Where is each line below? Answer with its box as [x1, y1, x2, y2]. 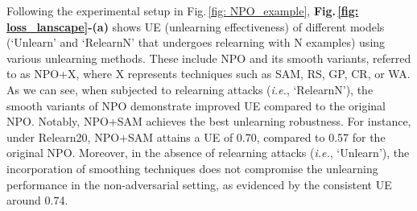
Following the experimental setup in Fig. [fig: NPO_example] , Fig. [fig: [6, 2, 359, 19]
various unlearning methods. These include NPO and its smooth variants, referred [6, 49, 411, 66]
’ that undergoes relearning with [131, 34, 291, 51]
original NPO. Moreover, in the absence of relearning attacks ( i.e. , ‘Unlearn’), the [6, 144, 410, 161]
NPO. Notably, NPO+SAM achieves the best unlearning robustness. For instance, [6, 113, 411, 130]
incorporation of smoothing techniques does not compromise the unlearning [6, 159, 378, 176]
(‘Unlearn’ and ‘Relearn [6, 34, 123, 51]
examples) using [306, 34, 386, 51]
